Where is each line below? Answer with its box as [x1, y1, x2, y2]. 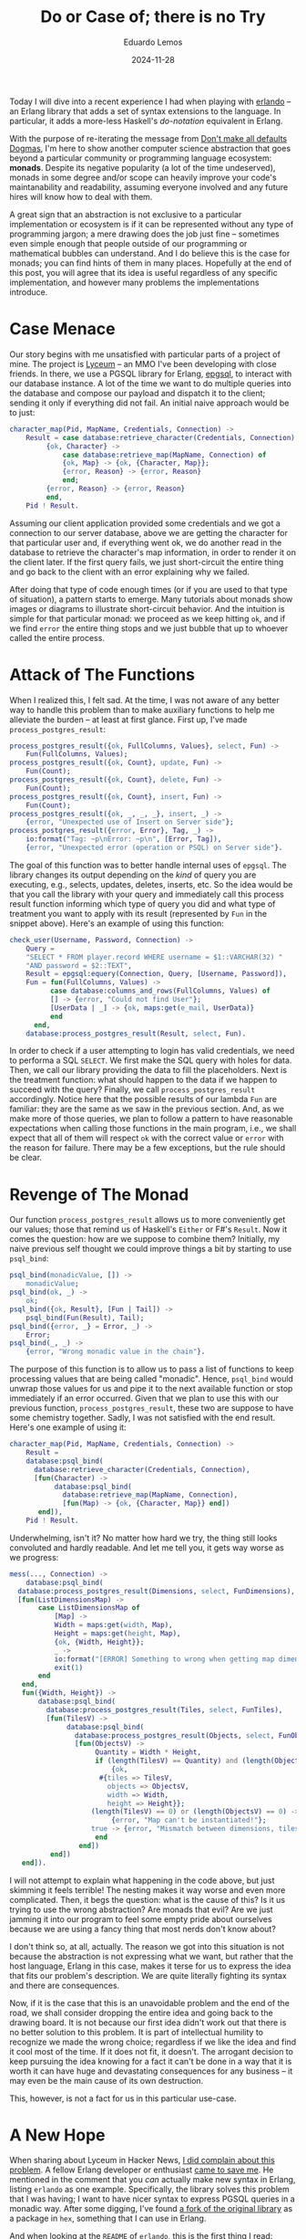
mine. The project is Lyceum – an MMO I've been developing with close [9, 358, 277, 369]
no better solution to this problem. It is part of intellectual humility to [9, 2026, 264, 2037]
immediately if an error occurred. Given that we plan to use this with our [9, 1393, 280, 1403]
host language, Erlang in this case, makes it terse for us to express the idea [9, 1960, 291, 1971]
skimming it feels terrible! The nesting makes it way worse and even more [9, 1884, 286, 1896]
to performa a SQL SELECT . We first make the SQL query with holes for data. [9, 1055, 292, 1066]
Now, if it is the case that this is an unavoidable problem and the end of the [9, 1997, 290, 2008]
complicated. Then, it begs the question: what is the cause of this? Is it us [9, 1894, 285, 1905]
